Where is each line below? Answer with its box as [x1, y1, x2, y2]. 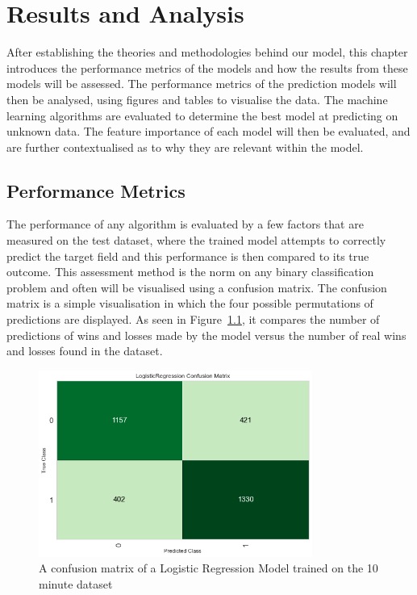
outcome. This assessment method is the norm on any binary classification [6, 263, 374, 280]
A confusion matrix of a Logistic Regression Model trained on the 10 [39, 559, 378, 576]
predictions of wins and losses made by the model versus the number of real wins [6, 326, 407, 343]
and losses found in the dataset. [6, 342, 163, 359]
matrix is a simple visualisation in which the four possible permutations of [6, 295, 373, 312]
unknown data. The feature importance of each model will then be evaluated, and [6, 123, 411, 140]
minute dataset [39, 575, 113, 592]
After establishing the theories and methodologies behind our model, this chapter [6, 44, 408, 61]
